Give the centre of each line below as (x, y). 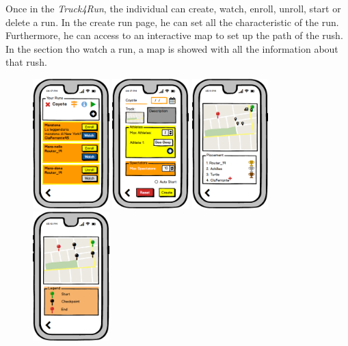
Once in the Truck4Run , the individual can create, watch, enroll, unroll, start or (173, 8)
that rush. (26, 62)
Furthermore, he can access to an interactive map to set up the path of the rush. (174, 35)
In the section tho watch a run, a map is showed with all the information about (172, 48)
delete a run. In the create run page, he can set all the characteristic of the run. (172, 22)
